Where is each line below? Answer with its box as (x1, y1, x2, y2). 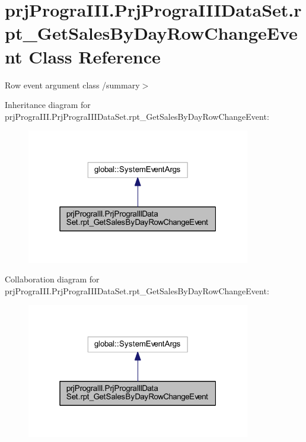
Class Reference (28, 44, 161, 68)
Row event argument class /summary (5, 78, 140, 91)
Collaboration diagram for (5, 273, 100, 285)
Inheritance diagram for (5, 98, 91, 111)
